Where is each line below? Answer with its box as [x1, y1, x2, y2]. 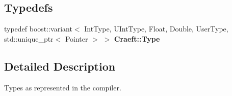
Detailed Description [4, 58, 116, 74]
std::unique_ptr [4, 33, 54, 44]
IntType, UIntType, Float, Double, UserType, [84, 23, 228, 34]
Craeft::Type [114, 33, 160, 44]
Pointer [65, 33, 88, 44]
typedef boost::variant [4, 23, 72, 34]
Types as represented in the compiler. [4, 82, 121, 92]
